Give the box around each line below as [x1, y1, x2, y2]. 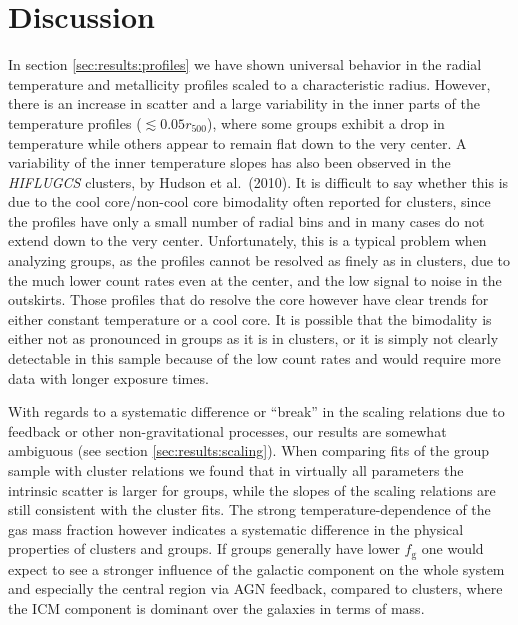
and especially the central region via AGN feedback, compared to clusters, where [8, 578, 503, 599]
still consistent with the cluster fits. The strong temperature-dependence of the [8, 499, 491, 520]
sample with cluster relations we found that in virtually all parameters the [8, 460, 464, 480]
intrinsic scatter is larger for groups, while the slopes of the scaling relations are [8, 479, 496, 500]
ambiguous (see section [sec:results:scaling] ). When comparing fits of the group [8, 440, 490, 461]
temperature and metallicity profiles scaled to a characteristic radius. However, [8, 73, 491, 94]
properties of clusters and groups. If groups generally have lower [8, 538, 400, 559]
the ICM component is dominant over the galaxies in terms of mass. [8, 598, 425, 619]
